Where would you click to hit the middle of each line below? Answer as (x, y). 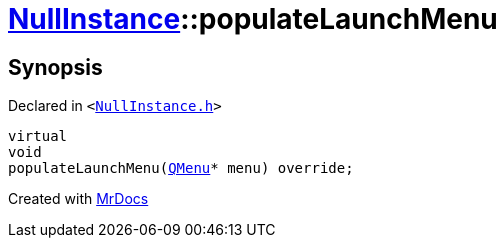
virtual (38, 136)
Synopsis (55, 67)
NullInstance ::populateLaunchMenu (253, 19)
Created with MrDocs (78, 199)
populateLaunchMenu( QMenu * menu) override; (181, 168)
